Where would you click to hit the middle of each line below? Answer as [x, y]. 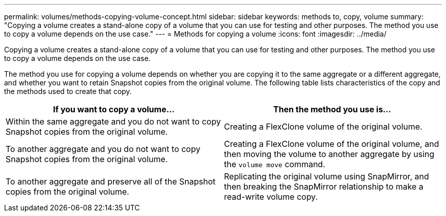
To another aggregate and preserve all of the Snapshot [111, 181]
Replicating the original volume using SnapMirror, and [327, 176]
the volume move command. [275, 164]
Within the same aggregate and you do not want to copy [113, 121]
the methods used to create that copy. [68, 91]
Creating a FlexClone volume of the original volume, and [332, 144]
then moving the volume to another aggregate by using [329, 154]
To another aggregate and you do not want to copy [103, 149]
